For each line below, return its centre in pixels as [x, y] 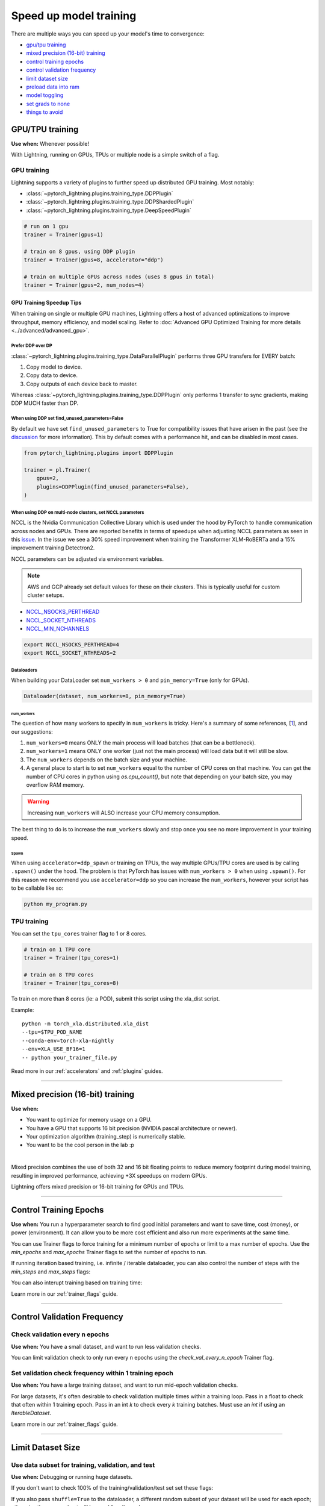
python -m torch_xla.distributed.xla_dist [85, 1023]
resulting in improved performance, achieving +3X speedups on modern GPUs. [109, 1175]
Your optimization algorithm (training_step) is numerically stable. [106, 1136]
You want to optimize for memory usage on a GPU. [89, 1120]
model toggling [45, 95]
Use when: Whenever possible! [50, 143]
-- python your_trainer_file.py [70, 1058]
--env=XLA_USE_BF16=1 [54, 1049]
